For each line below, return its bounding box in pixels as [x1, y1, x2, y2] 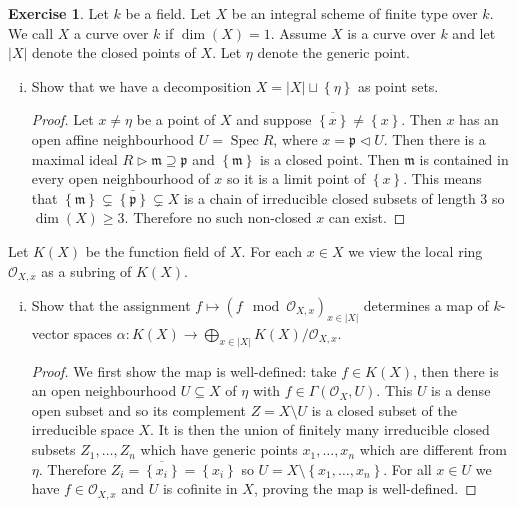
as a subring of [41, 260, 132, 281]
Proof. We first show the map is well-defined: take [31, 360, 337, 381]
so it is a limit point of [226, 168, 366, 189]
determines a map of [363, 294, 489, 315]
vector [31, 322, 70, 343]
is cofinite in [162, 478, 238, 499]
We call [8, 22, 54, 43]
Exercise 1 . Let [8, 3, 109, 23]
